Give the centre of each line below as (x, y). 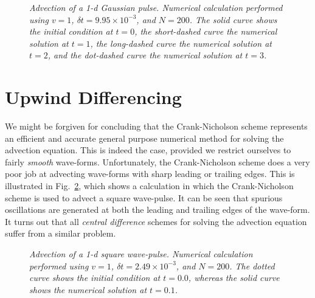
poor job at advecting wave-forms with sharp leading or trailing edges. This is (150, 174)
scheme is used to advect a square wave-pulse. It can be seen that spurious (144, 197)
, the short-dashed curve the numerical (206, 31)
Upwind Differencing (93, 97)
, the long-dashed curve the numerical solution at (181, 43)
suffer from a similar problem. (61, 233)
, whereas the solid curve (234, 278)
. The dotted (252, 265)
